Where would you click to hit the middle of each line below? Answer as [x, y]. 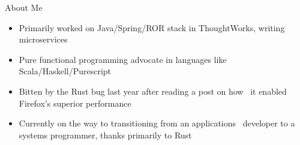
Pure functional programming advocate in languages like [123, 59]
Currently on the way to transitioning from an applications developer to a [157, 123]
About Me [24, 7]
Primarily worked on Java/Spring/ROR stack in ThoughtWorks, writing [152, 27]
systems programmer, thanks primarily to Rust [105, 135]
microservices [43, 39]
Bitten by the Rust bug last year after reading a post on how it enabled [153, 91]
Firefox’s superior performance [75, 103]
